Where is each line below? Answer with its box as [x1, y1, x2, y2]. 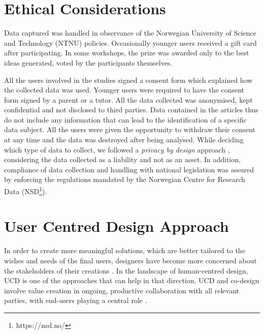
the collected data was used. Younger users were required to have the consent [4, 84, 245, 95]
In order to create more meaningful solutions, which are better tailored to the [4, 245, 245, 256]
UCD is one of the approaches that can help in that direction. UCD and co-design [4, 275, 259, 286]
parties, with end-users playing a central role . [4, 295, 147, 306]
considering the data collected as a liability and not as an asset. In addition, [4, 154, 241, 165]
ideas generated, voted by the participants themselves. [4, 57, 173, 68]
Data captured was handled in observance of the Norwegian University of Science [4, 27, 256, 38]
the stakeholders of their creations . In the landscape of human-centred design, [4, 265, 248, 276]
